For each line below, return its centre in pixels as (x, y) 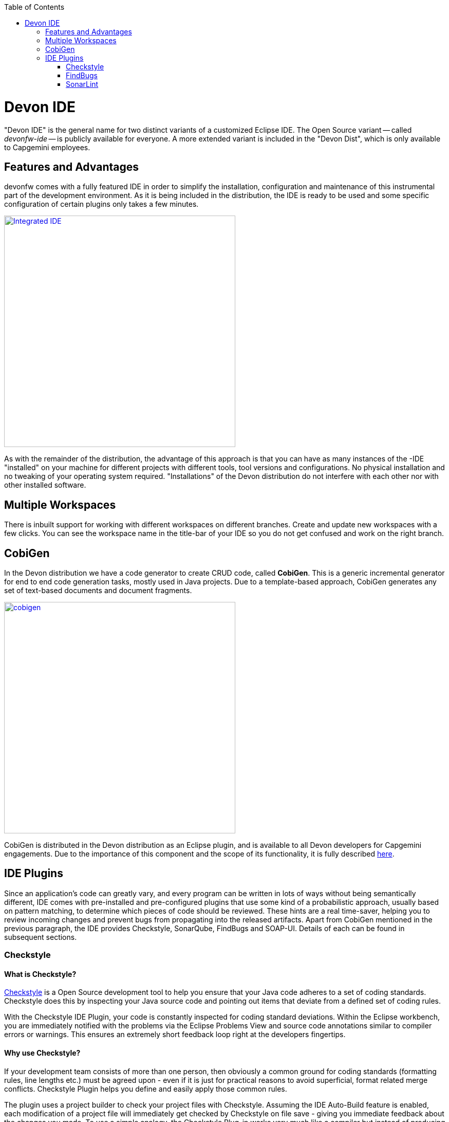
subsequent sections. (41, 937)
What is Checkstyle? (40, 974)
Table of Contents (34, 7)
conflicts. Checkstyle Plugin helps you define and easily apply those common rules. (146, 1089)
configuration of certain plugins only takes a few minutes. (101, 204)
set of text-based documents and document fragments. (98, 591)
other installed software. (45, 485)
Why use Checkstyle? (42, 1053)
